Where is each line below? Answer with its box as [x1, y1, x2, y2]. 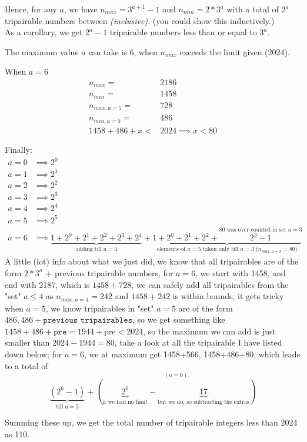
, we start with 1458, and [195, 266, 286, 279]
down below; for [5, 347, 62, 360]
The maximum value [5, 45, 79, 58]
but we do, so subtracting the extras [158, 399, 249, 405]
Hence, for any [5, 3, 57, 15]
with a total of [226, 3, 279, 15]
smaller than [5, 336, 50, 349]
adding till [75, 246, 102, 253]
